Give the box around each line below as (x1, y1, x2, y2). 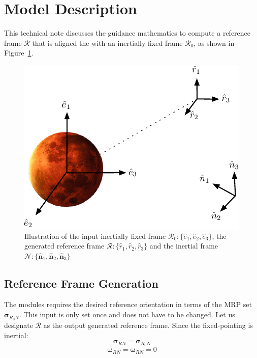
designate (4, 319, 33, 330)
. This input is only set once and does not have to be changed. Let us (19, 309, 235, 320)
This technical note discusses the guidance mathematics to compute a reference (4, 27, 251, 38)
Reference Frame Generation (4, 275, 158, 291)
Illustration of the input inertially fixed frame (24, 230, 166, 241)
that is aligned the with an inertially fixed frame (32, 37, 183, 48)
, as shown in (194, 37, 235, 48)
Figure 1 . (4, 47, 34, 58)
